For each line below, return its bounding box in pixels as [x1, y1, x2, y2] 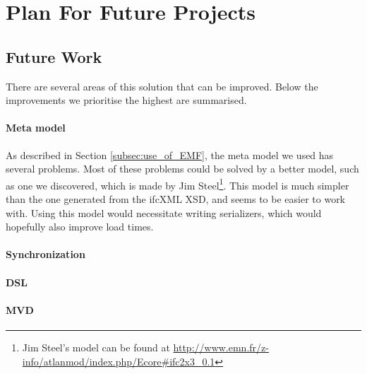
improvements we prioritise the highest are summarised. [6, 93, 247, 107]
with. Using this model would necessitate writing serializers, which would [6, 205, 322, 220]
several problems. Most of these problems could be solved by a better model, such [6, 161, 359, 176]
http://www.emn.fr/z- [173, 339, 269, 354]
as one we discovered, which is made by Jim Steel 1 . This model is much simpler [6, 175, 349, 192]
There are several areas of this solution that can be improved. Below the [6, 78, 318, 93]
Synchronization [6, 247, 85, 262]
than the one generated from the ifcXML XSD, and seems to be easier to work [6, 192, 346, 206]
